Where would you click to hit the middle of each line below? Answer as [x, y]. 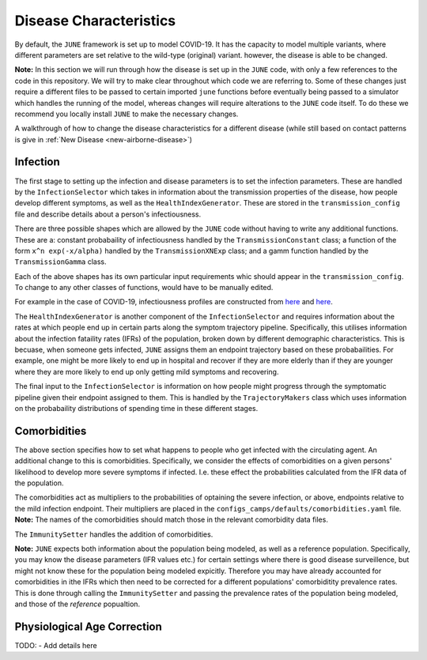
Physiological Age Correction [88, 626]
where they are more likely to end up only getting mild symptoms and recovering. [147, 371]
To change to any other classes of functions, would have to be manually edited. [144, 288]
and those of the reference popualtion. [77, 604]
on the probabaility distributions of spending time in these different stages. [136, 408]
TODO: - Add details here [56, 645]
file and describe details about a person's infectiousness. [108, 214]
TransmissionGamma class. [60, 262]
